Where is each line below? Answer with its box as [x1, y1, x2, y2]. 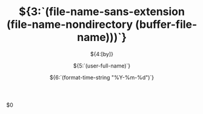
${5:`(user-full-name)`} [73, 62, 131, 69]
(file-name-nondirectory [6, 17, 133, 31]
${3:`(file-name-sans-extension [19, 5, 185, 19]
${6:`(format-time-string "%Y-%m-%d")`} [49, 74, 155, 81]
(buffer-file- [135, 17, 198, 31]
